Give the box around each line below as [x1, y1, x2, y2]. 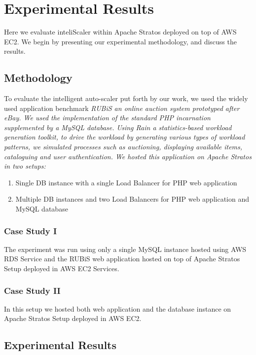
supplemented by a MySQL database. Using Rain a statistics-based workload [4, 122, 232, 132]
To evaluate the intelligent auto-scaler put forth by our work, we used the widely [4, 93, 248, 104]
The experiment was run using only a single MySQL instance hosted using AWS [4, 244, 247, 254]
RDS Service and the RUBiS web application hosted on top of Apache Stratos [4, 253, 240, 264]
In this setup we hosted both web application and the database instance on [4, 303, 231, 314]
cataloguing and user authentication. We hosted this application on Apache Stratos [4, 151, 252, 161]
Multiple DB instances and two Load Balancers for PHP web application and [15, 194, 250, 204]
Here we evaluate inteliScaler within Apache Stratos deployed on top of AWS [4, 27, 237, 37]
